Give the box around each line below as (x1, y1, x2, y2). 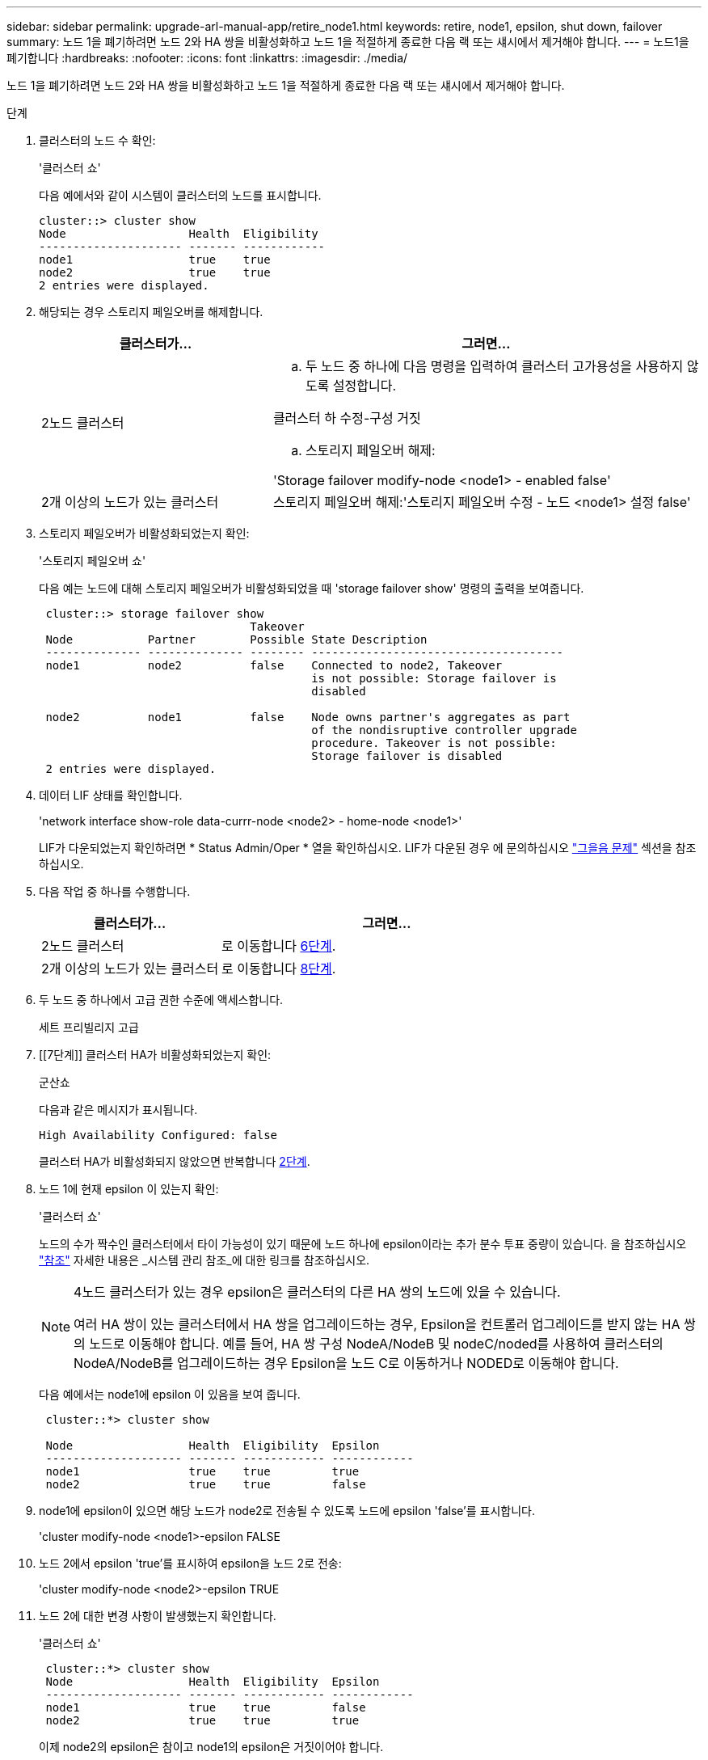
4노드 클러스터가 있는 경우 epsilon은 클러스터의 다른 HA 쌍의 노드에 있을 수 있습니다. (74, 1284, 561, 1300)
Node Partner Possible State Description (45, 633, 428, 646)
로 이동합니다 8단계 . (221, 960, 336, 977)
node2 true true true (45, 1714, 360, 1727)
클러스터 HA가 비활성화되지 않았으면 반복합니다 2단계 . (39, 1154, 310, 1168)
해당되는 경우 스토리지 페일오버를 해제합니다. (39, 305, 263, 319)
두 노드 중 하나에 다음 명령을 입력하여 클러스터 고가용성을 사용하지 (305, 358, 684, 374)
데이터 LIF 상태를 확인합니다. (39, 788, 183, 802)
